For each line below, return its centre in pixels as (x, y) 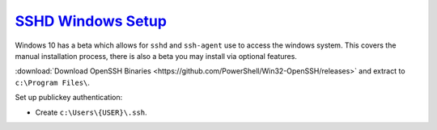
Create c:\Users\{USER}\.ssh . (91, 112)
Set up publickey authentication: (69, 98)
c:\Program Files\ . (53, 82)
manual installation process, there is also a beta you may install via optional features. (156, 56)
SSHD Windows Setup (91, 21)
